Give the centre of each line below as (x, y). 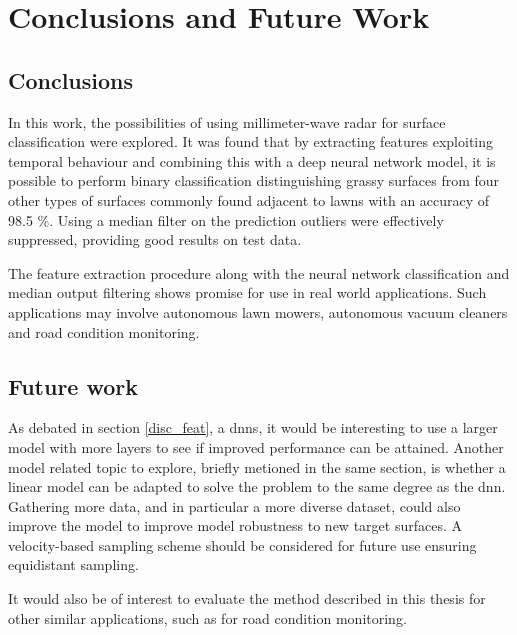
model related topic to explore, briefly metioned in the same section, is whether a (257, 466)
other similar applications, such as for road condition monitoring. (207, 617)
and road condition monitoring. (104, 331)
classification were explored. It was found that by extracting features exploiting (251, 141)
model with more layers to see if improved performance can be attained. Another (256, 446)
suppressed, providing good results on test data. (155, 239)
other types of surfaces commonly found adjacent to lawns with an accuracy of (249, 199)
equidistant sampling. (73, 564)
